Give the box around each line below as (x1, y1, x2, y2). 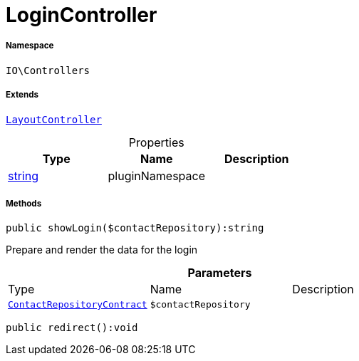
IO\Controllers (6, 64, 90, 76)
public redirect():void (6, 322, 138, 334)
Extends (6, 90, 39, 100)
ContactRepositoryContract (8, 299, 147, 310)
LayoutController (6, 113, 102, 125)
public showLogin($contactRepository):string (6, 222, 264, 234)
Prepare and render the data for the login (6, 244, 198, 256)
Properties (128, 135, 184, 150)
